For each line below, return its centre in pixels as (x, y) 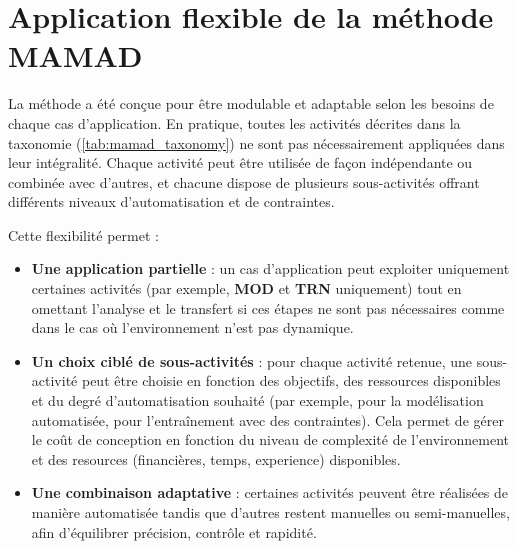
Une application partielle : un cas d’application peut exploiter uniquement (270, 268)
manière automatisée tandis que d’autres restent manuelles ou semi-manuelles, (270, 512)
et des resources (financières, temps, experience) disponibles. (216, 458)
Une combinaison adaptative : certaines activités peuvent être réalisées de (270, 492)
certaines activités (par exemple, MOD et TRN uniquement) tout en (246, 288)
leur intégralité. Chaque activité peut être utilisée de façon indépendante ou (240, 162)
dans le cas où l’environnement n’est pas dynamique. (192, 327)
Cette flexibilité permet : (83, 234)
